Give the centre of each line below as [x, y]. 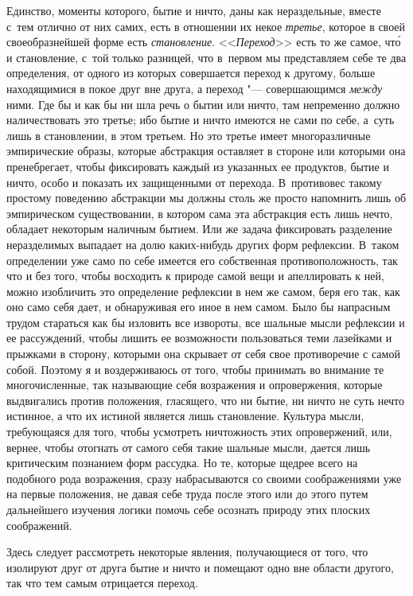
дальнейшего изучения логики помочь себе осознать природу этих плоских [189, 509]
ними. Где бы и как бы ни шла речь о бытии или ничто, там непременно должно [203, 104]
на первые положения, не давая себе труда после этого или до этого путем [187, 494]
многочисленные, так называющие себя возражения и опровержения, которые [195, 385]
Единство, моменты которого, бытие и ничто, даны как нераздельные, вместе [194, 10]
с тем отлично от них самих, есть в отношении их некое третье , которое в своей [206, 26]
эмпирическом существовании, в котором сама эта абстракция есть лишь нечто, [200, 213]
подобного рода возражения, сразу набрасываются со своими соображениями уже [204, 478]
